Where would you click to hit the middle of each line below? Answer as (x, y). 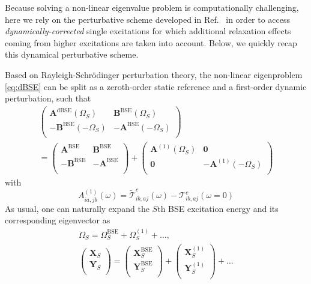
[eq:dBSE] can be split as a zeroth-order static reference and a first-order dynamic (156, 86)
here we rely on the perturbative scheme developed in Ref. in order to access (148, 19)
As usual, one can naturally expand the (77, 208)
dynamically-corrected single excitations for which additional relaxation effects (148, 31)
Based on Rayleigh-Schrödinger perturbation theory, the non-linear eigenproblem (154, 74)
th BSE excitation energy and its (218, 208)
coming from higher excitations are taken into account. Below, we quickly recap (151, 42)
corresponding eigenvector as (58, 220)
